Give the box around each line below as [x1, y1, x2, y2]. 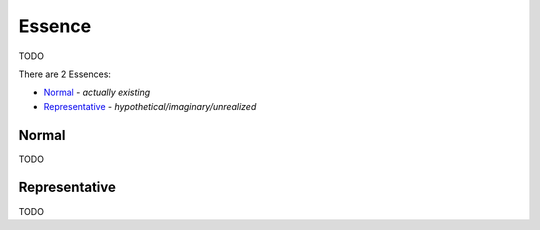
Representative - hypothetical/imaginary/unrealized [43, 100, 257, 112]
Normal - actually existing [43, 86, 151, 99]
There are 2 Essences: [18, 68, 112, 80]
